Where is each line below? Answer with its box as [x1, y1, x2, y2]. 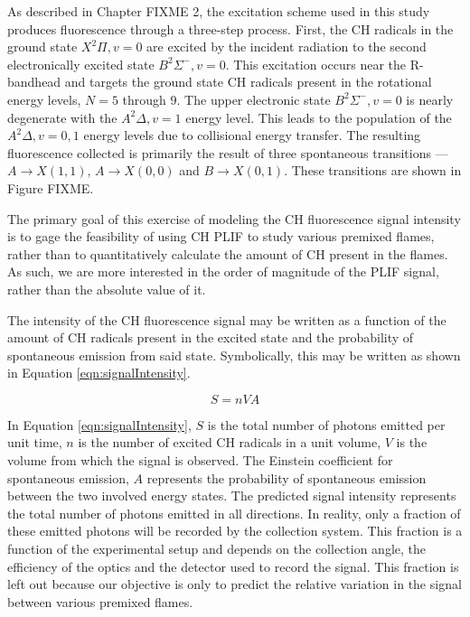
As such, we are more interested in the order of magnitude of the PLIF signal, [7, 262, 439, 281]
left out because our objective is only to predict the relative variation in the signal [7, 575, 462, 594]
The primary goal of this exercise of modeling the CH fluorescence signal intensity [7, 209, 461, 228]
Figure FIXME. [7, 178, 94, 197]
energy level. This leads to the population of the [185, 108, 452, 126]
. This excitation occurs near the [225, 54, 407, 73]
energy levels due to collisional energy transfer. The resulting [83, 126, 421, 145]
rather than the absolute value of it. [7, 279, 206, 298]
